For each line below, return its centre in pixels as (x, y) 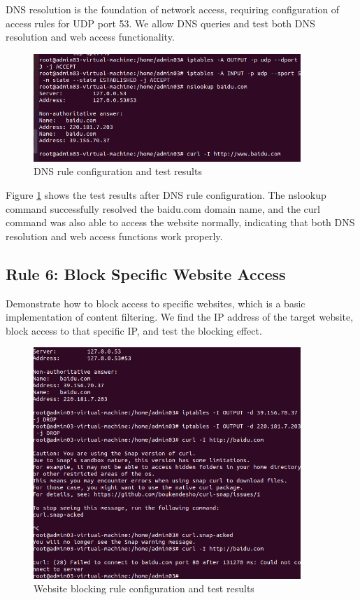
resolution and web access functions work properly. (114, 236)
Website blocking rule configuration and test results (144, 588)
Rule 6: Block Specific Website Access (146, 273)
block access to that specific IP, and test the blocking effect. (134, 330)
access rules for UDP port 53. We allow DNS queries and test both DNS (160, 23)
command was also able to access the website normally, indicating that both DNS (180, 222)
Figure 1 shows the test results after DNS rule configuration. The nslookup (166, 194)
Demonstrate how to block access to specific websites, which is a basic (156, 303)
